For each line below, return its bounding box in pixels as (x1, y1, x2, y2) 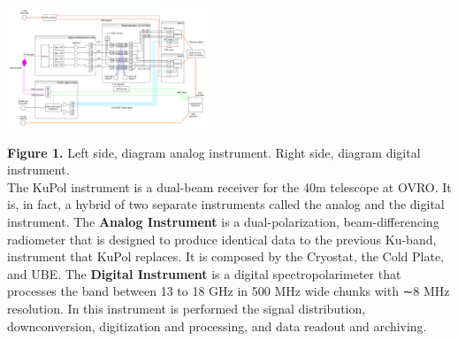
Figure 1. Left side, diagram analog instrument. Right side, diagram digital (7, 143, 421, 161)
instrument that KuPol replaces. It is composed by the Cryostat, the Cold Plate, (7, 247, 444, 266)
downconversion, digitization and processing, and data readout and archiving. (7, 316, 427, 335)
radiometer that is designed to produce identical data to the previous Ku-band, (7, 229, 437, 248)
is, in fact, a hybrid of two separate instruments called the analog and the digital (7, 195, 445, 213)
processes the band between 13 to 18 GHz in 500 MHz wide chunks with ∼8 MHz (7, 282, 450, 300)
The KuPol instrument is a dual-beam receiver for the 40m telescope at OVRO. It (7, 177, 452, 196)
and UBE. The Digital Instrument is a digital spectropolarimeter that (7, 264, 401, 283)
